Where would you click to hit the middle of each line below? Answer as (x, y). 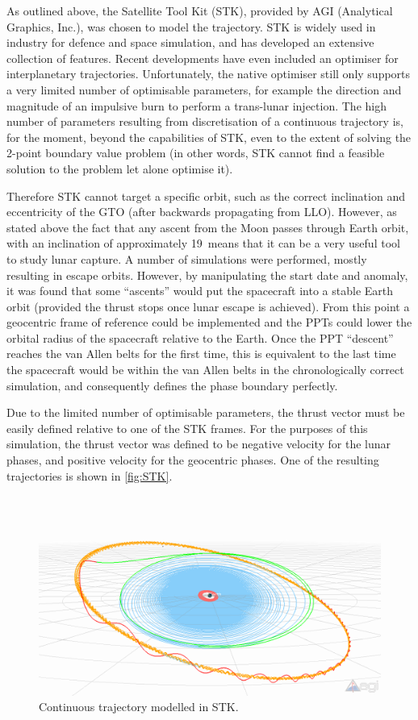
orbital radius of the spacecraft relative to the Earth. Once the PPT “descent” (200, 337)
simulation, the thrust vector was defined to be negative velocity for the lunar (199, 444)
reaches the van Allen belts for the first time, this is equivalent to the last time (201, 354)
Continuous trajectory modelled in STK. (139, 707)
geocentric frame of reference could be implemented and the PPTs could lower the (209, 322)
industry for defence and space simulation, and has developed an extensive (190, 42)
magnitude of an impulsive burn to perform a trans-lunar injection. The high (196, 105)
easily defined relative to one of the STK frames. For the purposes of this (187, 428)
